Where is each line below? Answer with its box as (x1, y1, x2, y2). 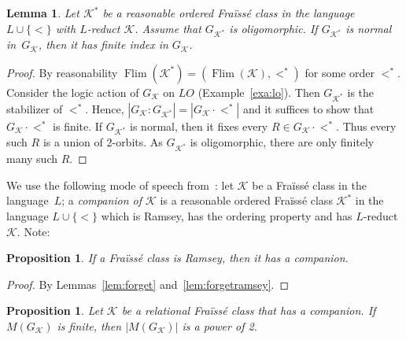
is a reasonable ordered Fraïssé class (160, 192, 333, 209)
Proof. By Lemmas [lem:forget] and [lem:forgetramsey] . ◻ (6, 275, 290, 292)
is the (347, 83, 375, 100)
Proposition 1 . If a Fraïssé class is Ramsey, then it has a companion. (6, 249, 349, 266)
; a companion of (61, 192, 142, 209)
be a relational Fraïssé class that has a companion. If (121, 302, 376, 319)
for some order (304, 64, 375, 80)
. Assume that (135, 20, 201, 36)
